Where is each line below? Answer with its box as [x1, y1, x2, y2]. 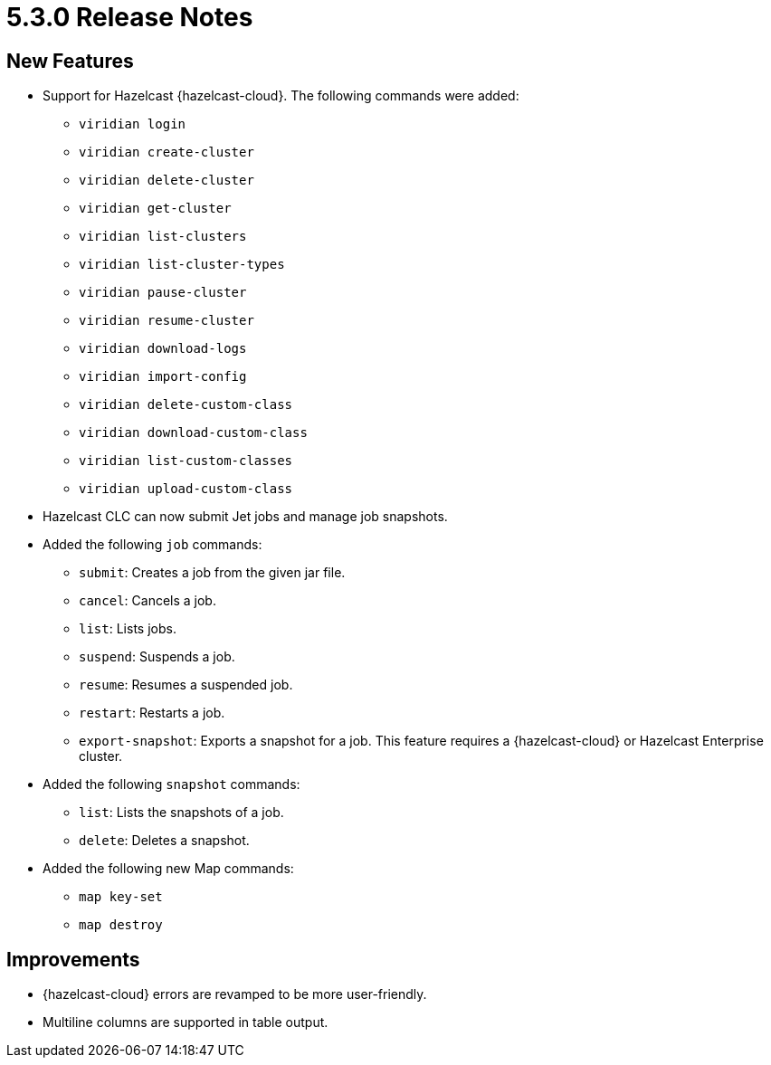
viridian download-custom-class [79, 425, 308, 441]
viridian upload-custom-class [79, 481, 293, 497]
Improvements [6, 947, 140, 971]
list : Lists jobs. [79, 621, 176, 637]
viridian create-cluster [79, 145, 254, 160]
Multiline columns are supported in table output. [43, 1014, 328, 1031]
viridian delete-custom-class [79, 397, 293, 413]
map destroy [79, 918, 163, 933]
